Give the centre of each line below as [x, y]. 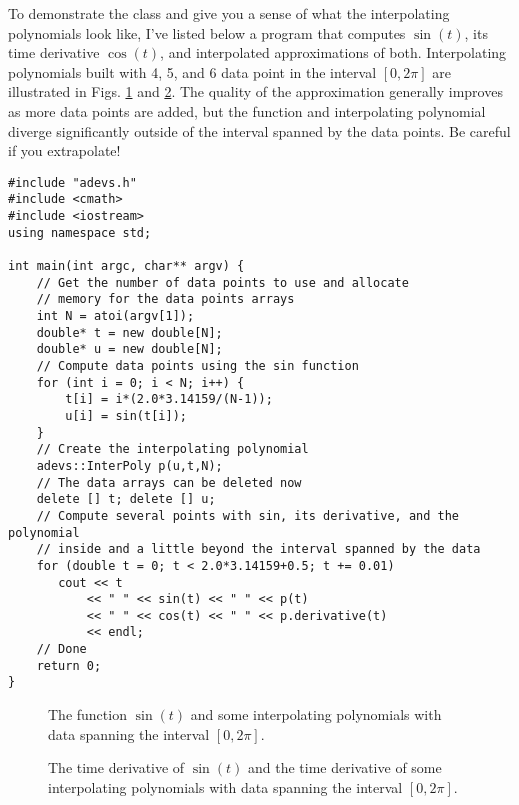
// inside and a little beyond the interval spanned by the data [258, 549]
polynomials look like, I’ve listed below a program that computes [207, 32]
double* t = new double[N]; [129, 332]
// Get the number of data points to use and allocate [222, 282]
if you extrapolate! [64, 150]
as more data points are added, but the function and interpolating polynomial [247, 110]
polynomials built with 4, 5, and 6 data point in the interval [192, 71]
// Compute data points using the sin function [197, 365]
